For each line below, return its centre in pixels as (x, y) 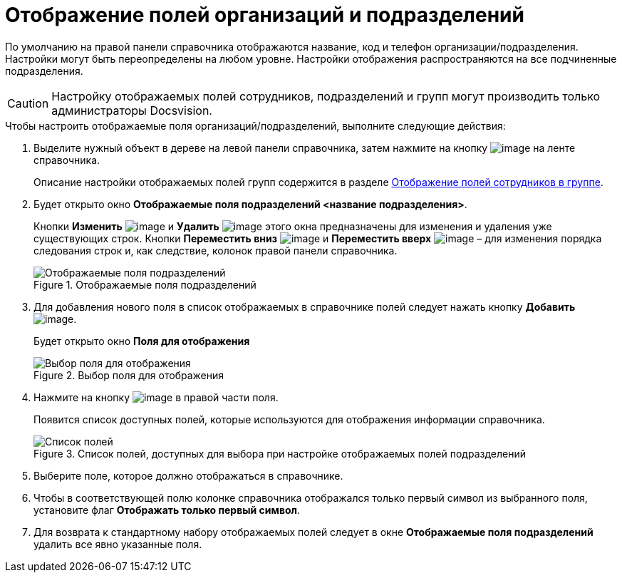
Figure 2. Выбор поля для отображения (129, 375)
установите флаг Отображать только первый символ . (167, 510)
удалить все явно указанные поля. (118, 544)
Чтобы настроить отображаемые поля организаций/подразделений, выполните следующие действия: (255, 125)
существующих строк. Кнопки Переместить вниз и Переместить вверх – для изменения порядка (318, 238)
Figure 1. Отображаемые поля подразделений (145, 284)
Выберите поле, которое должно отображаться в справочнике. (188, 475)
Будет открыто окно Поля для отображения (142, 341)
